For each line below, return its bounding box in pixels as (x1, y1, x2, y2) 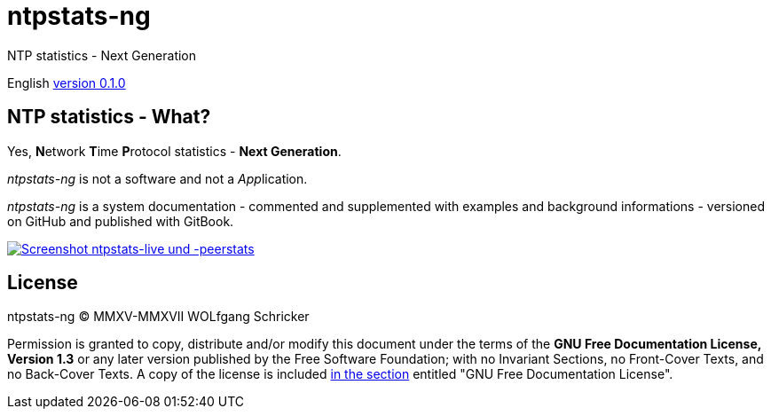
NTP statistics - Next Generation (7, 47, 197, 63)
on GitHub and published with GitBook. (7, 213, 234, 229)
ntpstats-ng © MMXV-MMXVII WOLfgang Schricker (7, 309, 310, 325)
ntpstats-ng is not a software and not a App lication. (7, 170, 308, 186)
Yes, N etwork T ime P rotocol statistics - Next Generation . (7, 143, 342, 159)
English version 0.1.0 (7, 75, 126, 90)
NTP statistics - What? (7, 106, 211, 129)
